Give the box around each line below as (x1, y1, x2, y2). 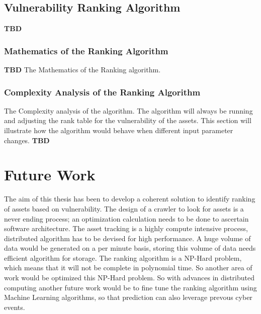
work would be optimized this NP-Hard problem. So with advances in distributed (4, 272, 255, 283)
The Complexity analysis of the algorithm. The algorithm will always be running (4, 105, 253, 116)
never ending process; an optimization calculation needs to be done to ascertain (4, 213, 249, 224)
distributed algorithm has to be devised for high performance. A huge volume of (4, 233, 251, 243)
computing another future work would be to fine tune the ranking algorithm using (4, 282, 257, 292)
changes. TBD (4, 135, 50, 145)
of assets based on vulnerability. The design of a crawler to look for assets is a (4, 203, 244, 214)
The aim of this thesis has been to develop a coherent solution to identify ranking (4, 193, 255, 204)
